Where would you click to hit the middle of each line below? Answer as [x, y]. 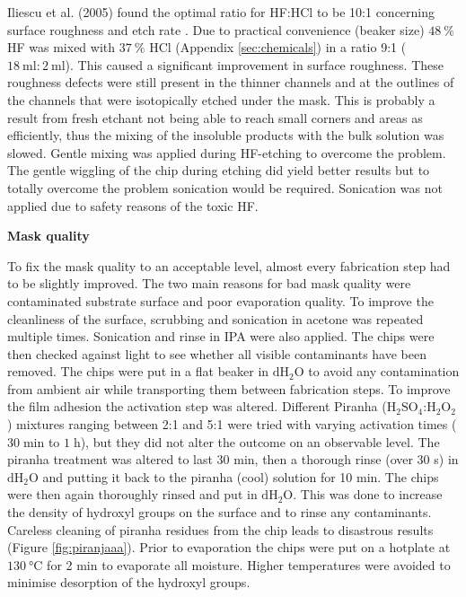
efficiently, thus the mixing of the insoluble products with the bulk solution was [226, 135]
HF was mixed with [62, 47]
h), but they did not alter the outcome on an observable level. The [256, 441]
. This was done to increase [368, 494]
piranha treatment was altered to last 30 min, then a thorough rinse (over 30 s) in [233, 459]
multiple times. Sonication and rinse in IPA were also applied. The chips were [221, 336]
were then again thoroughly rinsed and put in [132, 494]
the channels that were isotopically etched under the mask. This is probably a [221, 99]
